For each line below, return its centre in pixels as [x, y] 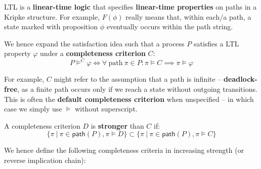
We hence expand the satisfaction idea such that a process [94, 43]
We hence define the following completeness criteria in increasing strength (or [124, 150]
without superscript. [106, 109]
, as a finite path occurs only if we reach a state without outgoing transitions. [137, 89]
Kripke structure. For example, [52, 16]
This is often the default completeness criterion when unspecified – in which [129, 99]
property [17, 53]
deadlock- [241, 79]
